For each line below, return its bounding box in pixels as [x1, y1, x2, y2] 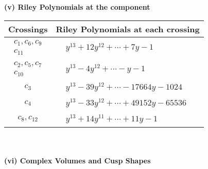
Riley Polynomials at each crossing [56, 23, 200, 35]
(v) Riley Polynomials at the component [4, 2, 150, 12]
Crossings [8, 23, 48, 35]
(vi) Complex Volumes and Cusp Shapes [4, 155, 151, 166]
